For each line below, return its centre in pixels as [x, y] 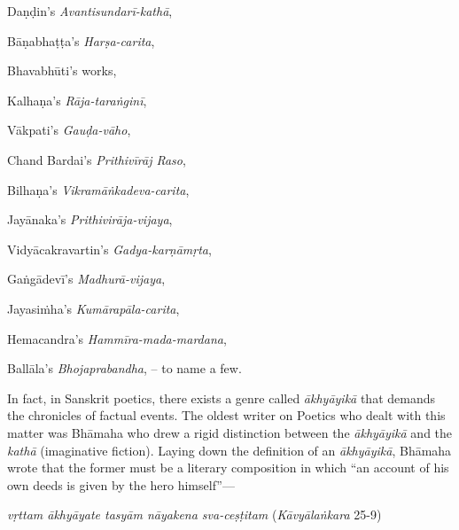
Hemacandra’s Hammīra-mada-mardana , [117, 338]
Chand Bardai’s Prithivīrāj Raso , [97, 159]
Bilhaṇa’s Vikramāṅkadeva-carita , [98, 189]
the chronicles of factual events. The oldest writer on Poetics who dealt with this [226, 415]
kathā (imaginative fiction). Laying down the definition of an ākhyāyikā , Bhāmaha [229, 450]
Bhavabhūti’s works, [62, 70]
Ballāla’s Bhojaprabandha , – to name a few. [124, 368]
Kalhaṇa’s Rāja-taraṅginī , [77, 100]
